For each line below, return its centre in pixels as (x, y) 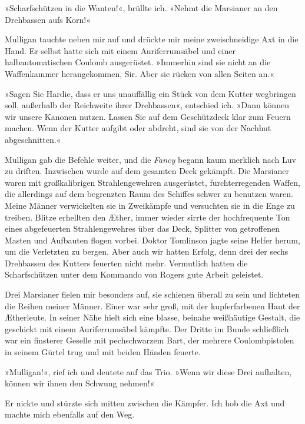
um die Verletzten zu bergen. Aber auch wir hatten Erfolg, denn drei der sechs (147, 251)
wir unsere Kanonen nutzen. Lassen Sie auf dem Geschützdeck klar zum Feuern (148, 116)
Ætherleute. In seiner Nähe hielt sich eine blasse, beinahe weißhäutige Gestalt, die (152, 317)
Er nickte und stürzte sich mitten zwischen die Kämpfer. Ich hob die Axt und (145, 403)
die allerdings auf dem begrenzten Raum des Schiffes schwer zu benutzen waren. (149, 194)
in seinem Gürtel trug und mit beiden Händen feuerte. (103, 352)
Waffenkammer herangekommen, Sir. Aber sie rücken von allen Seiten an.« (140, 73)
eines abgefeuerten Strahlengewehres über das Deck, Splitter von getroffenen (142, 228)
